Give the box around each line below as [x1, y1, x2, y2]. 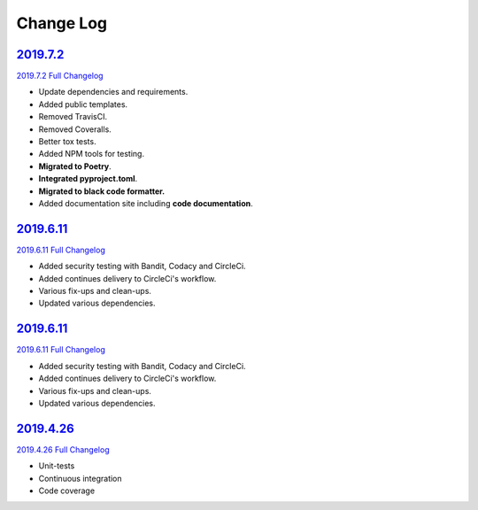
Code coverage [38, 485, 96, 496]
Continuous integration [38, 473, 123, 483]
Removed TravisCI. [38, 112, 108, 122]
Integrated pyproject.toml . [38, 174, 138, 184]
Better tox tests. [38, 136, 96, 147]
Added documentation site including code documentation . [38, 197, 254, 208]
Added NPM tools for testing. [38, 149, 145, 159]
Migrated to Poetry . [38, 160, 112, 172]
